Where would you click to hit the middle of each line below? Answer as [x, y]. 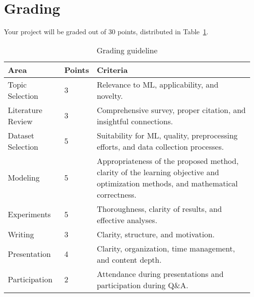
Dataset [21, 135]
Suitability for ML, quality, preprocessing [167, 135]
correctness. [117, 194]
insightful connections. [135, 121]
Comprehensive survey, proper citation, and [171, 110]
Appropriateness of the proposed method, [168, 160]
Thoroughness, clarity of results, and [159, 208]
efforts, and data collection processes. [160, 146]
